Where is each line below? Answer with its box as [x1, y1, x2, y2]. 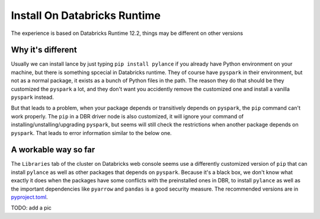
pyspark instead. [11, 94, 55, 101]
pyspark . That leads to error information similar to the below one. [11, 129, 172, 136]
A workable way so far [11, 145, 95, 155]
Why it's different [11, 45, 77, 55]
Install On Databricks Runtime [11, 9, 161, 22]
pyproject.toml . [11, 194, 48, 201]
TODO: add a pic [11, 204, 52, 211]
